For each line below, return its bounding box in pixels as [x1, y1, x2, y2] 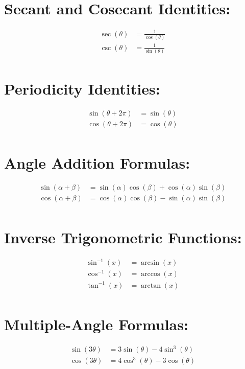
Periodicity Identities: [4, 78, 160, 99]
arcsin [141, 259, 159, 267]
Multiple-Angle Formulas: [4, 313, 188, 334]
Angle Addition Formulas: [4, 152, 190, 173]
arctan [141, 282, 161, 289]
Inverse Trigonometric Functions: [4, 226, 242, 247]
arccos [141, 270, 160, 278]
